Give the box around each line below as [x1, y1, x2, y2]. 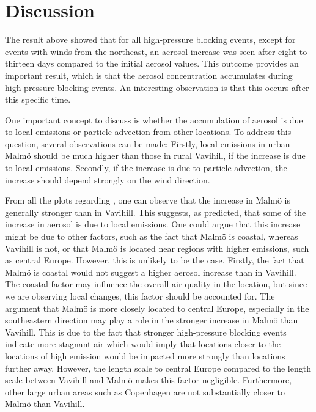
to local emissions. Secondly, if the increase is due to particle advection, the [5, 161, 287, 174]
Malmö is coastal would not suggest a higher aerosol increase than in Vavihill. [5, 265, 296, 278]
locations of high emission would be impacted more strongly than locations [5, 349, 285, 362]
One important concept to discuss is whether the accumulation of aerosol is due [5, 113, 303, 126]
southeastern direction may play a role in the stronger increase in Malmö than [5, 314, 298, 326]
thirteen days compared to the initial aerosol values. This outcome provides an [5, 57, 299, 70]
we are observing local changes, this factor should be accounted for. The [5, 290, 275, 302]
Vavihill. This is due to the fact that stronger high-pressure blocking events [5, 325, 287, 338]
